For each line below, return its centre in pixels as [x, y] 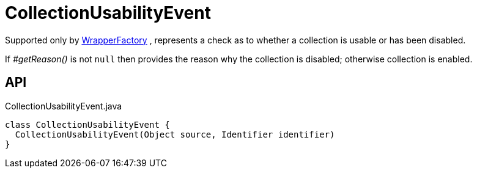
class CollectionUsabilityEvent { [87, 124]
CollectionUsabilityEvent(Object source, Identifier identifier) [175, 134]
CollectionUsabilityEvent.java [64, 106]
